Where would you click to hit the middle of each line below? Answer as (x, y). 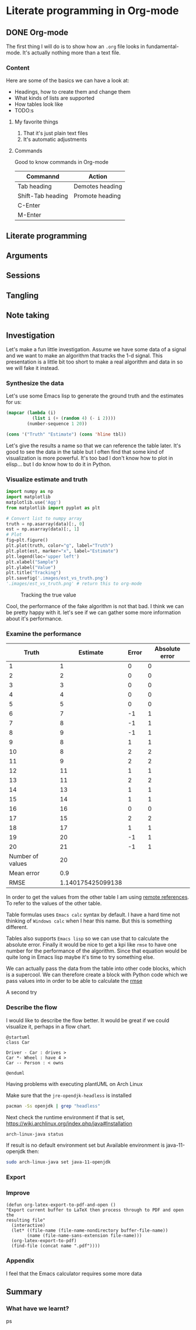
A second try (22, 992)
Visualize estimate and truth (47, 479)
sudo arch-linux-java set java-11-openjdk (58, 1162)
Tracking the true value (48, 595)
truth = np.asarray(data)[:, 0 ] (45, 524)
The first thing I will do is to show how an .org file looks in (76, 46)
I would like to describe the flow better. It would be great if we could (88, 1020)
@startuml (18, 1037)
